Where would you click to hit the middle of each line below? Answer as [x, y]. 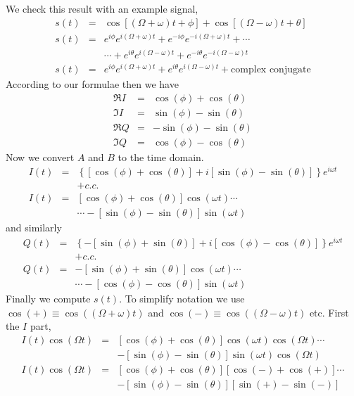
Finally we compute [48, 299]
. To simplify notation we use [182, 299]
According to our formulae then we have [92, 83]
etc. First [329, 312]
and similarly [34, 228]
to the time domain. [161, 157]
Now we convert [40, 157]
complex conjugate [271, 69]
